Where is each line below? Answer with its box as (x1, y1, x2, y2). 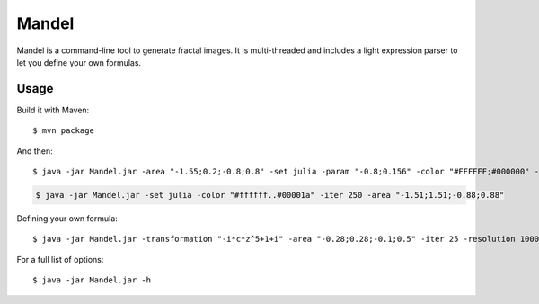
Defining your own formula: (16, 212, 119, 224)
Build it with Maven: (16, 104, 90, 115)
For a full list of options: (16, 254, 104, 264)
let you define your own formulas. (16, 57, 142, 67)
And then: (16, 145, 53, 156)
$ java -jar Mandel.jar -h (32, 275, 152, 285)
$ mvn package (32, 126, 94, 136)
